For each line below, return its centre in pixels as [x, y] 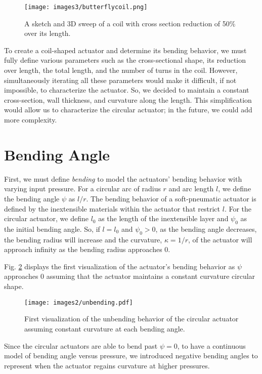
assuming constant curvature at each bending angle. [105, 328]
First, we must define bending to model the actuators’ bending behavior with [123, 178]
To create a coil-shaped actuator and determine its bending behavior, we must [125, 50]
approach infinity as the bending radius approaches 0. [87, 249]
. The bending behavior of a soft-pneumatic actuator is [171, 198]
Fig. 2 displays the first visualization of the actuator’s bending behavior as [120, 266]
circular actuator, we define [46, 218]
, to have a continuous [211, 345]
